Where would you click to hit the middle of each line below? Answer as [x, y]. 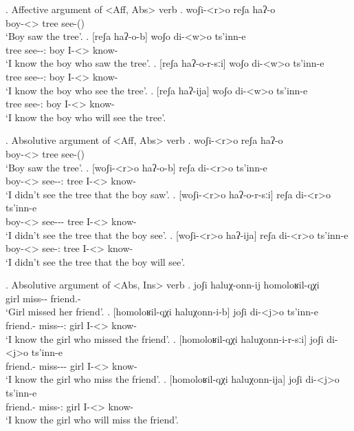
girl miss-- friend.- [43, 298]
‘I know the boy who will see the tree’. [86, 117]
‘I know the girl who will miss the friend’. [92, 420]
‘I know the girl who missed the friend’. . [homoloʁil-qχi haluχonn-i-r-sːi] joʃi [165, 338]
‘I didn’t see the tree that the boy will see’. [96, 261]
